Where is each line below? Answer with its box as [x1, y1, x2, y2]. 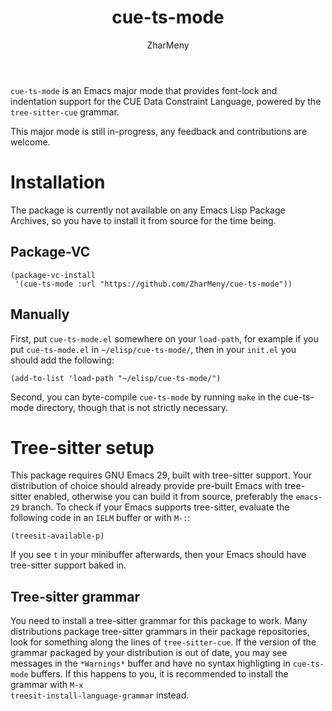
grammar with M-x [10, 679, 84, 691]
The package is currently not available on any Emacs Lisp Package [10, 204, 286, 216]
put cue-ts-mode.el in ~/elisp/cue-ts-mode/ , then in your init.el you [10, 343, 297, 355]
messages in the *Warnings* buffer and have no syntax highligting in [10, 657, 291, 670]
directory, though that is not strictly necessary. [36, 401, 229, 413]
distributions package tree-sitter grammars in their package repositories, [10, 626, 310, 638]
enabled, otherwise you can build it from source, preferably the [33, 491, 294, 503]
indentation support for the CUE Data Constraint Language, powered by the [10, 95, 322, 107]
